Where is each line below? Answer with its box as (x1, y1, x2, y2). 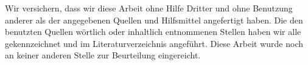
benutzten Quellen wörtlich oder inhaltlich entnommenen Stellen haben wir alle (5, 25, 301, 38)
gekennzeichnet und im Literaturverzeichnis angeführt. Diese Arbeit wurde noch (5, 37, 304, 49)
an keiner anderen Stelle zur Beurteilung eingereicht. (5, 49, 201, 61)
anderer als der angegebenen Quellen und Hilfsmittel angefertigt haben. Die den (5, 13, 303, 26)
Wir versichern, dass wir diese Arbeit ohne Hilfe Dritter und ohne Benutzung (5, 2, 293, 14)
